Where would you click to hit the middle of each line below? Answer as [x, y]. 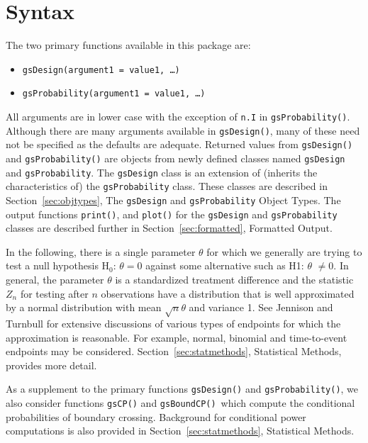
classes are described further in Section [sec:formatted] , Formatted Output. [169, 228]
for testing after [54, 293]
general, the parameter [55, 280]
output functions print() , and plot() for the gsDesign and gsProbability [172, 214]
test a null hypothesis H [58, 265]
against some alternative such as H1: [225, 265]
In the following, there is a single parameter [101, 251]
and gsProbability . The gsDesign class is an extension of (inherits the [162, 172]
